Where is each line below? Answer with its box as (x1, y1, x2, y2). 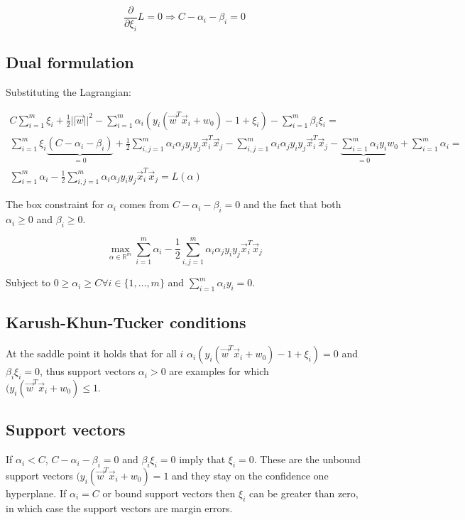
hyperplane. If (6, 485, 67, 500)
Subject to (6, 275, 51, 290)
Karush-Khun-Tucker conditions (6, 311, 246, 333)
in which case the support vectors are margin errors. (6, 500, 233, 515)
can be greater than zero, (248, 485, 359, 500)
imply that (179, 452, 226, 467)
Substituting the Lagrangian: (6, 85, 131, 99)
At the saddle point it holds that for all (6, 346, 177, 361)
